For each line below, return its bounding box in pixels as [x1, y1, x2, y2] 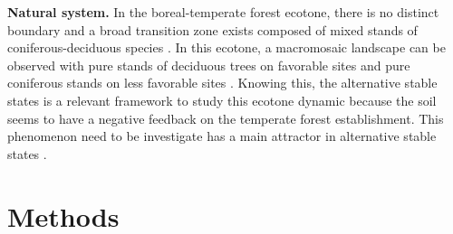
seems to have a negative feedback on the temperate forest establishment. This [7, 108, 444, 127]
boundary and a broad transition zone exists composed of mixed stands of [7, 20, 418, 39]
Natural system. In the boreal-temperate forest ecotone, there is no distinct [7, 3, 439, 21]
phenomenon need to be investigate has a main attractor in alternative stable [7, 126, 437, 145]
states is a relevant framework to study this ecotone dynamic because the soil [7, 90, 437, 109]
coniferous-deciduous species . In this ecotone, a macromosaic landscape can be [7, 38, 446, 57]
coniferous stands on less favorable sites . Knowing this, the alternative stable [7, 73, 438, 92]
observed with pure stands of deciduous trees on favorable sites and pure [7, 55, 410, 74]
